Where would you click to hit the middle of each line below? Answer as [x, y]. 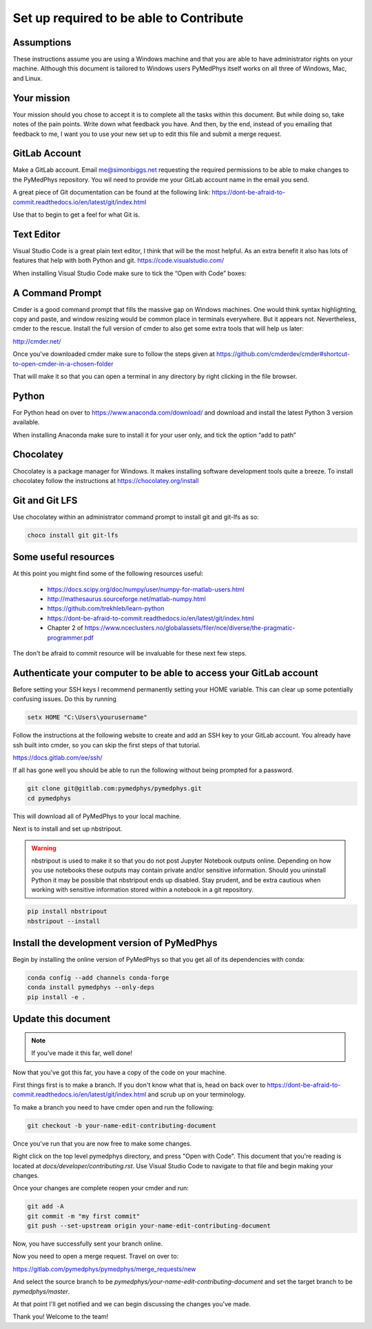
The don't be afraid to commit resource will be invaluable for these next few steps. [130, 653]
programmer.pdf [71, 638]
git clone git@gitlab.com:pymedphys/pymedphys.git [115, 789]
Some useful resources [64, 557]
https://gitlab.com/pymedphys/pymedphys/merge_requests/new [104, 1269]
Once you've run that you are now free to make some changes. [102, 1143]
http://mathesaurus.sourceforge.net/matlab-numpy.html [126, 599]
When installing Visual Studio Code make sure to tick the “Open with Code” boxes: [130, 273]
